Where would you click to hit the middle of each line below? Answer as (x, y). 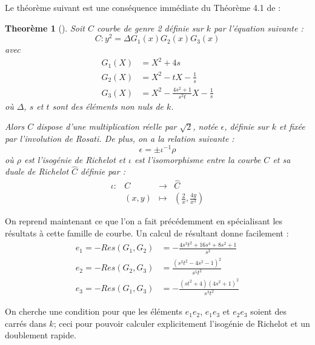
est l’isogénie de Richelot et (75, 159)
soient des (268, 311)
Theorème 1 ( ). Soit (45, 28)
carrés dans (26, 323)
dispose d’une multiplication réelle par (107, 126)
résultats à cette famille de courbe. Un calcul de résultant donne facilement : (147, 233)
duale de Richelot (37, 171)
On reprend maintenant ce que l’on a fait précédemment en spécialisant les (144, 221)
